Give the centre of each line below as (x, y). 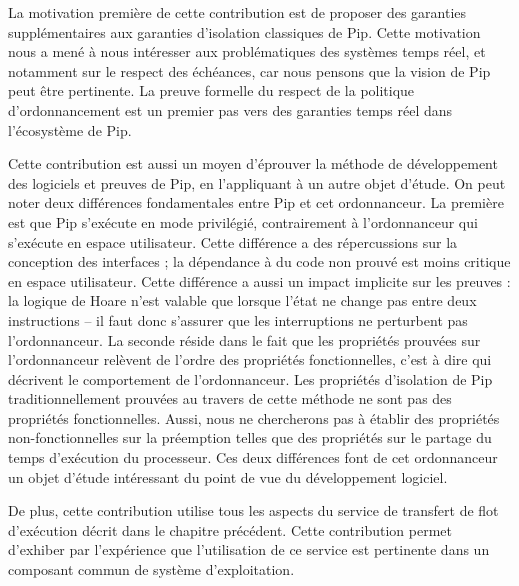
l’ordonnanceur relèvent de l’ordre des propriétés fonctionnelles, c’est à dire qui (250, 359)
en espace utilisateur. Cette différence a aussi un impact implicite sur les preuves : (259, 280)
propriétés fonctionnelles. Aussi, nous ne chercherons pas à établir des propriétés (254, 417)
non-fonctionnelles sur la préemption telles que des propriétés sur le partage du (250, 437)
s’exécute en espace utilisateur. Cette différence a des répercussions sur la (233, 241)
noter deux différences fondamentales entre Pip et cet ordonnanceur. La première (256, 202)
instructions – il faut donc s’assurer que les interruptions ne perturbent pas (238, 319)
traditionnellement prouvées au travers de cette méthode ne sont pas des (230, 398)
